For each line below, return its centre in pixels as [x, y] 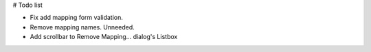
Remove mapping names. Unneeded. [82, 27]
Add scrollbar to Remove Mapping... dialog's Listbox [104, 37]
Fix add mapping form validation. [77, 18]
